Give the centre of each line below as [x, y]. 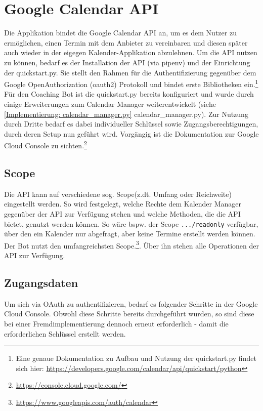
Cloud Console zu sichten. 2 [46, 145]
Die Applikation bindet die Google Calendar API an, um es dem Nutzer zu [120, 33]
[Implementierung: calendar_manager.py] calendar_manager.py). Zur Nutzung [126, 114]
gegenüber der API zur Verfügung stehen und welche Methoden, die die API [122, 213]
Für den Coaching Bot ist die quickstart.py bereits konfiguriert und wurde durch [129, 94]
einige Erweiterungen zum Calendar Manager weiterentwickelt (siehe [110, 104]
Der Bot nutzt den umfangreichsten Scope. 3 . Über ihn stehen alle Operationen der [132, 244]
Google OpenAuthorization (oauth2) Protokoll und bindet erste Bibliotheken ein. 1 [131, 83]
